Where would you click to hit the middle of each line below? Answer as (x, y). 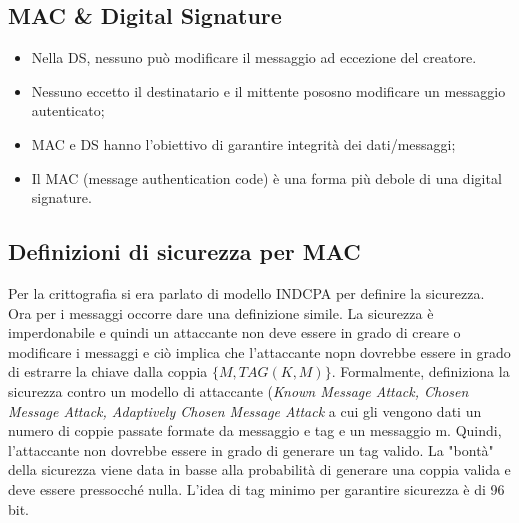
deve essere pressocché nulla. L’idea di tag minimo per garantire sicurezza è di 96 (256, 488)
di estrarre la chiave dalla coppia (108, 371)
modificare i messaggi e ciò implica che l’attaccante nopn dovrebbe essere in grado (259, 351)
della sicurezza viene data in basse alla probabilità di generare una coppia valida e (259, 469)
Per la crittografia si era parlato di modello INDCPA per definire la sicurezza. (246, 292)
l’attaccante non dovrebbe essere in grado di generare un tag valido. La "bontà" (251, 449)
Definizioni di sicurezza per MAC (184, 251)
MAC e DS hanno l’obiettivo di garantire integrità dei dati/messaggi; (243, 143)
